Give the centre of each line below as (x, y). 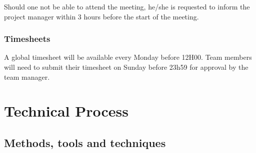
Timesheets (27, 39)
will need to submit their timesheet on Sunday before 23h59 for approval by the (126, 67)
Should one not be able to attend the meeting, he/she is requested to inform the (127, 6)
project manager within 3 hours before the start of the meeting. (101, 16)
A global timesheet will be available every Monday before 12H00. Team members (128, 57)
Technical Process (66, 111)
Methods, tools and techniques (85, 142)
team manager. (27, 76)
